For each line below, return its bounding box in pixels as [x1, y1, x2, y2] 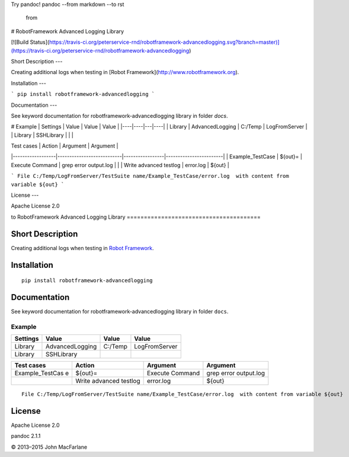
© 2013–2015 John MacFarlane [11, 443, 88, 450]
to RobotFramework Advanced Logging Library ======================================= [11, 213, 261, 220]
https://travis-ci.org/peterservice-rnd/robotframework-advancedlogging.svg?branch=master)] [49, 39, 280, 46]
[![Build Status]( [11, 39, 50, 46]
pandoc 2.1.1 [11, 433, 41, 440]
